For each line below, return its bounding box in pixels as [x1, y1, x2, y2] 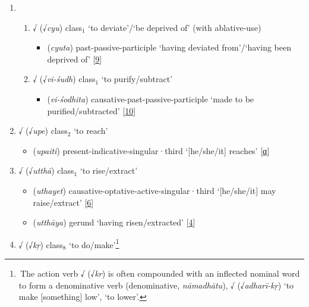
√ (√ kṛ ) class [18, 238, 63, 250]
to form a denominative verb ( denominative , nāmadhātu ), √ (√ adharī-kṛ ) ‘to [18, 278, 294, 291]
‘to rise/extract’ [80, 164, 138, 177]
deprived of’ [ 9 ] [47, 52, 102, 65]
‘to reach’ [74, 124, 108, 137]
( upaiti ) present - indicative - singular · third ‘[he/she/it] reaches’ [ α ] [33, 144, 270, 156]
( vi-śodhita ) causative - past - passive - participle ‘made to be [47, 92, 254, 105]
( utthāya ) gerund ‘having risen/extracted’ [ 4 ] [33, 216, 196, 228]
